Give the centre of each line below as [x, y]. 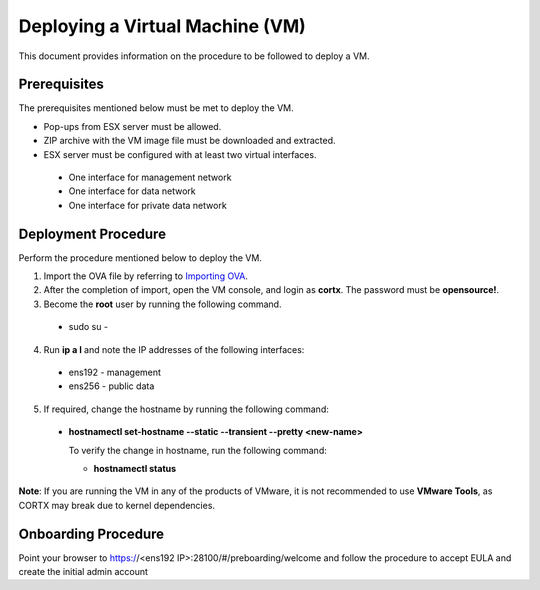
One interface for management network [150, 177]
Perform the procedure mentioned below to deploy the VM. [140, 257]
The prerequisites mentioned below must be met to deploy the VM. [156, 108]
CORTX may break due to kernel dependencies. [116, 505]
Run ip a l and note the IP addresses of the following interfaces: [174, 349]
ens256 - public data [111, 386]
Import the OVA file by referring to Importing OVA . [146, 276]
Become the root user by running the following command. [162, 304]
